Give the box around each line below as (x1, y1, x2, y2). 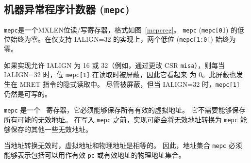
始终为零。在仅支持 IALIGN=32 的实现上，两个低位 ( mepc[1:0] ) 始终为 (10, 34, 236, 44)
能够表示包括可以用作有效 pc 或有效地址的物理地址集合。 (4, 149, 185, 160)
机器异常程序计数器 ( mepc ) (4, 1, 130, 16)
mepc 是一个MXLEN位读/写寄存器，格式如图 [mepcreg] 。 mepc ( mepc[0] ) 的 (4, 24, 238, 34)
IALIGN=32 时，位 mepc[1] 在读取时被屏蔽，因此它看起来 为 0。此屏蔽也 (4, 69, 236, 80)
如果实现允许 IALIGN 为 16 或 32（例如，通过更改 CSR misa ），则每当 (4, 60, 225, 70)
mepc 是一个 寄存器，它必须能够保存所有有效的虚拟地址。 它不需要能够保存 (4, 105, 246, 115)
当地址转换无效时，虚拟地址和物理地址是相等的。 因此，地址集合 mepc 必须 (4, 140, 242, 150)
